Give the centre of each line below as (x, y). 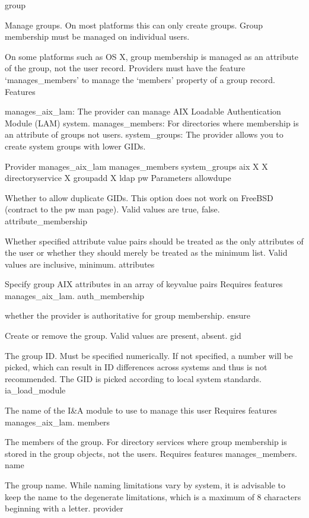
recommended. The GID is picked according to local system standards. (133, 378)
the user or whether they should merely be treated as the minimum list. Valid (146, 252)
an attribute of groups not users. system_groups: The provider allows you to (144, 134)
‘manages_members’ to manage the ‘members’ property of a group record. (140, 79)
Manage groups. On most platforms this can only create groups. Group (134, 25)
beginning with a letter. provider (64, 508)
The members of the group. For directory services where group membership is (146, 442)
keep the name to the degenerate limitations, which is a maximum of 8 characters (153, 496)
